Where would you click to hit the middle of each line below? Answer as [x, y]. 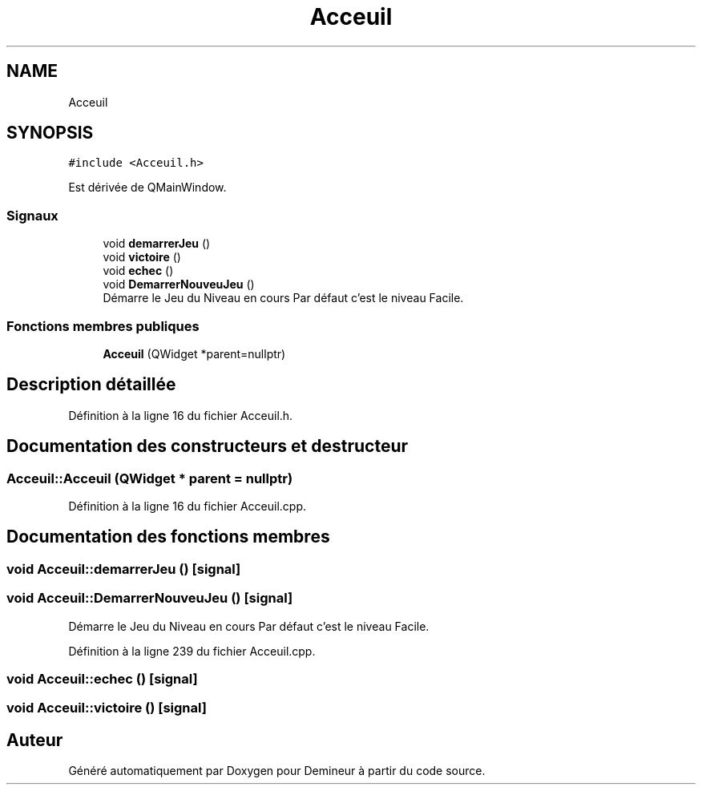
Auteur [35, 740]
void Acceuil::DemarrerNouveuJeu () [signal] [150, 598]
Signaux [32, 215]
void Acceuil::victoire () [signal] [107, 708]
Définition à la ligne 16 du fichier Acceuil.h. [181, 415]
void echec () [138, 271]
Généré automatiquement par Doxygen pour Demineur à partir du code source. [277, 771]
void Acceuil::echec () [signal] [102, 678]
